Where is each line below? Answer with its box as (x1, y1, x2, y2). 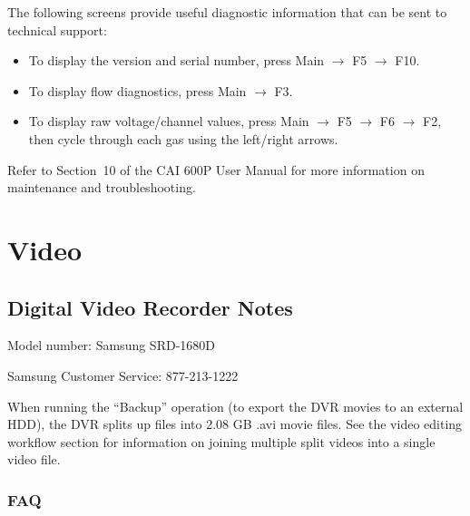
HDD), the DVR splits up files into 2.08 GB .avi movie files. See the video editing (7, 414, 463, 433)
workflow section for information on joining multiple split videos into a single (7, 432, 436, 451)
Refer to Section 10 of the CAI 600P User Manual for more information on (7, 160, 425, 179)
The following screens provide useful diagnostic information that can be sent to (7, 3, 447, 21)
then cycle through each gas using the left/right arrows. (28, 129, 338, 148)
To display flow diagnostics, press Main (28, 81, 247, 100)
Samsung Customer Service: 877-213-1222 (7, 365, 239, 385)
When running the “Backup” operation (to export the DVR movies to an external (7, 396, 464, 415)
